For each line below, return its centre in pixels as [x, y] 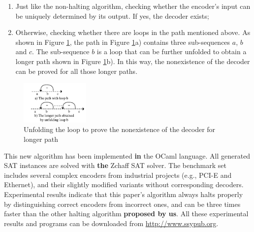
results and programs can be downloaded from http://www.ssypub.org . [111, 223]
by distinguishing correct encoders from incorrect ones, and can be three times [122, 204]
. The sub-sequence [61, 51]
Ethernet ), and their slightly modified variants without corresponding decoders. [124, 184]
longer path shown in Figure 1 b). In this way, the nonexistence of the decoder [133, 61]
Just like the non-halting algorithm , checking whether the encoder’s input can [133, 6]
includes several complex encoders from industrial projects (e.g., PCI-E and [118, 175]
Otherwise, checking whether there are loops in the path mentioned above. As [133, 32]
